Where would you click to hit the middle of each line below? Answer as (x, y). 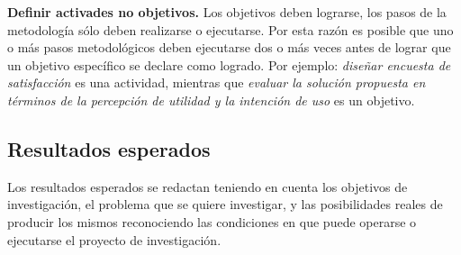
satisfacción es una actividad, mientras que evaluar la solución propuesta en (217, 82)
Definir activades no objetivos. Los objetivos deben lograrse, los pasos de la (227, 12)
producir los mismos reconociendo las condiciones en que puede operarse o (212, 221)
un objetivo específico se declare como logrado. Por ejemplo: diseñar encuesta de (229, 64)
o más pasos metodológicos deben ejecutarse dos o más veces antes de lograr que (229, 47)
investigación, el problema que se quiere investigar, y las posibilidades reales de (225, 204)
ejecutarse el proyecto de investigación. (114, 239)
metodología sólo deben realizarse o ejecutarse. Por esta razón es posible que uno (230, 29)
